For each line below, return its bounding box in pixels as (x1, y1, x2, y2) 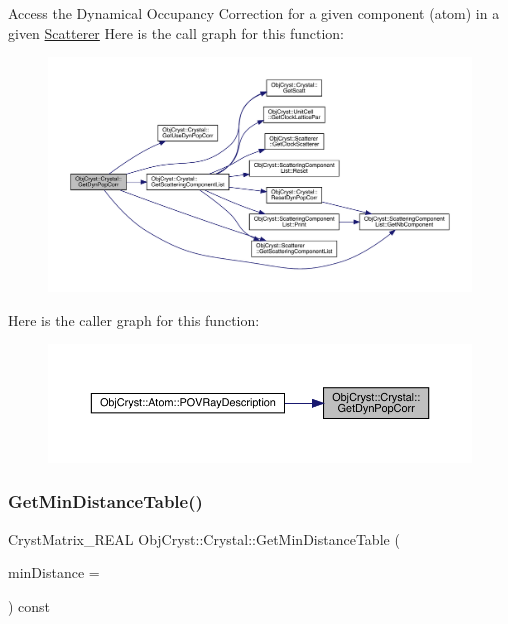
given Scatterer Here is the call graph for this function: (8, 22, 344, 43)
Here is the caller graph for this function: (8, 309, 260, 330)
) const (8, 595, 51, 616)
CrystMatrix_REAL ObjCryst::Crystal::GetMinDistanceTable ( (8, 528, 400, 549)
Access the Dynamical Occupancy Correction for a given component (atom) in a (8, 3, 500, 23)
